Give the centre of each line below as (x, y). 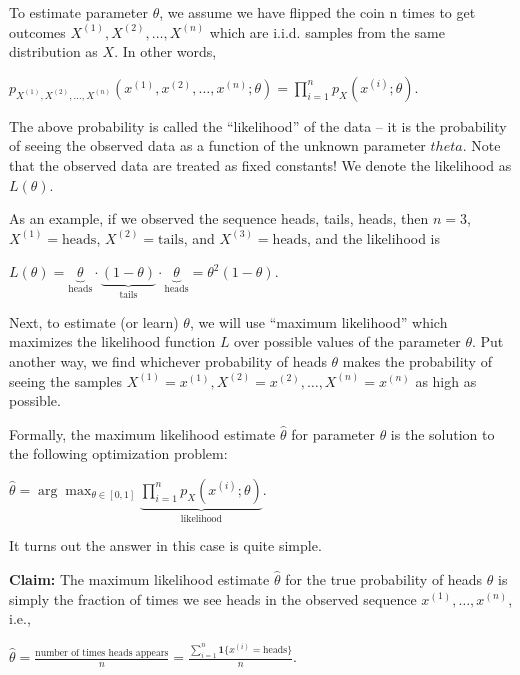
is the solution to (442, 433)
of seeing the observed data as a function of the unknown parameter (217, 145)
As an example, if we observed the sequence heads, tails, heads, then (219, 218)
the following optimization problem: (118, 453)
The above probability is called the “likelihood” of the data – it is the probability (258, 125)
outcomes (37, 31)
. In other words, (165, 51)
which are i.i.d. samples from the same (327, 31)
